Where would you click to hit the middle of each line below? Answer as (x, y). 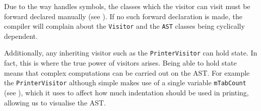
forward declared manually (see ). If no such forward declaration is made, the (123, 16)
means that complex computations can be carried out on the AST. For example (127, 72)
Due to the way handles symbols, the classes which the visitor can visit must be (127, 6)
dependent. (21, 36)
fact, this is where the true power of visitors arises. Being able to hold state (120, 63)
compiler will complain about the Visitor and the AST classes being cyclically (124, 26)
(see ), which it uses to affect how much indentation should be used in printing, (126, 92)
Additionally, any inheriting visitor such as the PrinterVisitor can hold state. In (131, 53)
